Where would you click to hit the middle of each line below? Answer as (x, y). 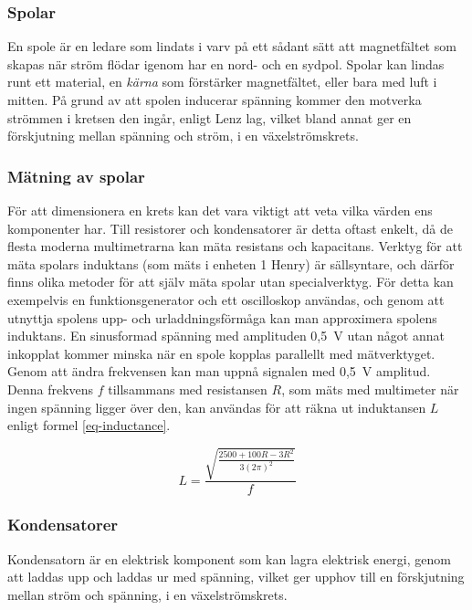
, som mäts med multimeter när (370, 389)
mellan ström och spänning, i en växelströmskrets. (147, 594)
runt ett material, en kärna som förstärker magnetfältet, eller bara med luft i (222, 82)
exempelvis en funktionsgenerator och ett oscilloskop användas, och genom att (226, 299)
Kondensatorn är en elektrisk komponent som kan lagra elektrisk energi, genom (229, 558)
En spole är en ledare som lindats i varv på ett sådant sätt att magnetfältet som (232, 46)
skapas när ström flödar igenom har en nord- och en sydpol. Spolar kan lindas (226, 63)
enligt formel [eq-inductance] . (89, 425)
